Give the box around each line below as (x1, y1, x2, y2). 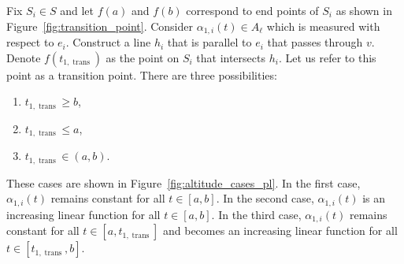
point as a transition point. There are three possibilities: (6, 66, 277, 83)
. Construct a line (65, 34, 151, 50)
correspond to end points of (186, 2, 319, 18)
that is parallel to (167, 34, 252, 50)
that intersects (196, 49, 265, 65)
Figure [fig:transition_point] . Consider (6, 17, 193, 34)
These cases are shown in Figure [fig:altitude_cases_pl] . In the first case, (6, 174, 361, 191)
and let (60, 2, 94, 18)
